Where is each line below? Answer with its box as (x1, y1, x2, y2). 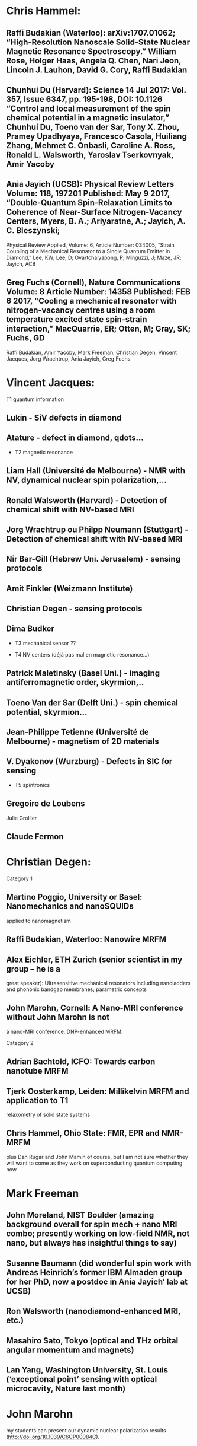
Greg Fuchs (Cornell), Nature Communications (6, 278, 181, 288)
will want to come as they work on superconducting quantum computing (6, 1160, 183, 1167)
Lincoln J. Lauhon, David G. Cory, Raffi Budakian (6, 65, 188, 75)
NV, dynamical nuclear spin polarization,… (6, 475, 167, 485)
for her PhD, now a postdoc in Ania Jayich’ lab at (6, 1276, 188, 1286)
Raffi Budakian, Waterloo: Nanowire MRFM (6, 934, 167, 944)
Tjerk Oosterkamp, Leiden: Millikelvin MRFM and (6, 1086, 189, 1096)
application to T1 (6, 1095, 69, 1106)
